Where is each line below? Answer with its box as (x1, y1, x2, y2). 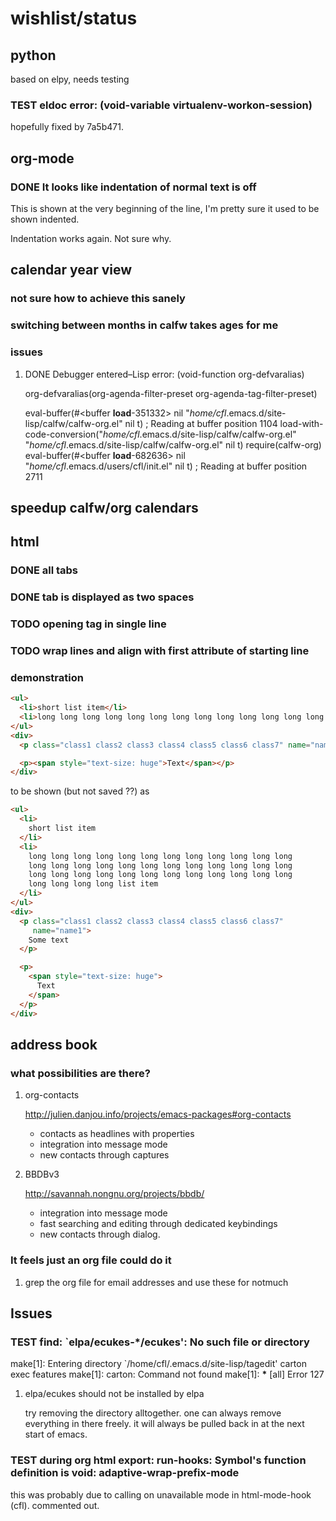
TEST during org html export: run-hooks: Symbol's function (10, 1453, 307, 1467)
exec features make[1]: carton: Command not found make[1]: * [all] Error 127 (10, 1368, 325, 1381)
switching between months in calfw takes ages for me (10, 318, 279, 332)
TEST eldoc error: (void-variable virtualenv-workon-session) (10, 98, 313, 112)
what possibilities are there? (10, 1066, 151, 1080)
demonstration (10, 670, 84, 684)
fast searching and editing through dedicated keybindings (39, 1218, 278, 1230)
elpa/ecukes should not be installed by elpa (24, 1388, 205, 1400)
